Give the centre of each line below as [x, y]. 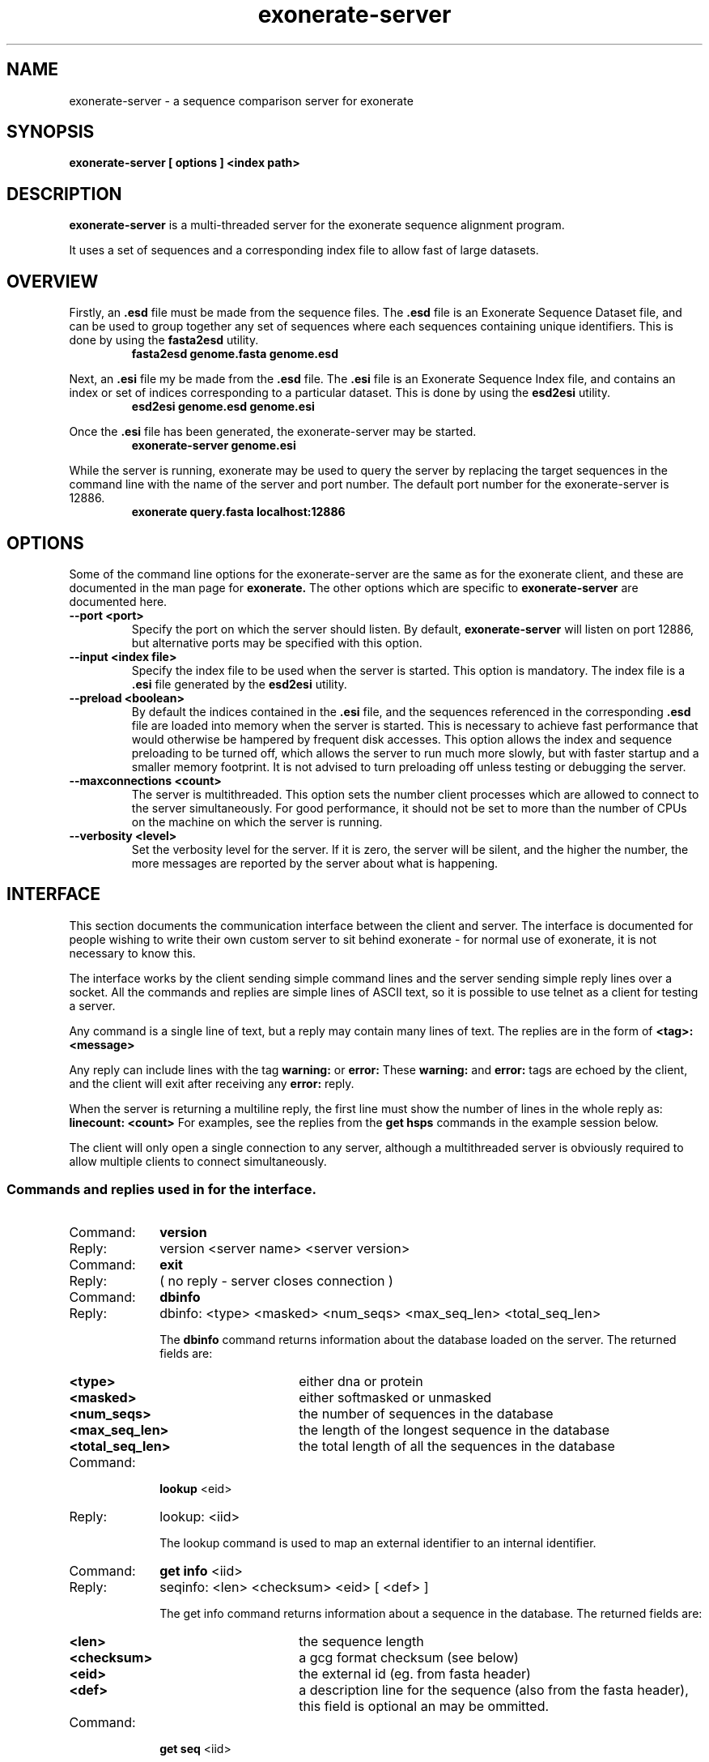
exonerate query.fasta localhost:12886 [238, 512]
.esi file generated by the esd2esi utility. [239, 684]
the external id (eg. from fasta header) [415, 1673]
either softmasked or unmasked [395, 1397]
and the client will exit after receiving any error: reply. [212, 1083]
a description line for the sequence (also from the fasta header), [494, 1689]
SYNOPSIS [51, 132]
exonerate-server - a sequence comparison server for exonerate [241, 100]
